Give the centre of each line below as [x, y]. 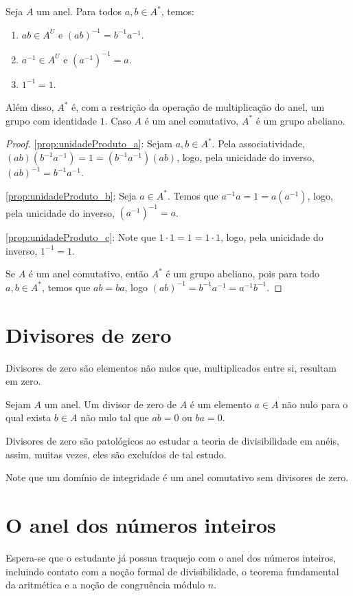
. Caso [118, 120]
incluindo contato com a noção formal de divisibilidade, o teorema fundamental [172, 571]
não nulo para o [315, 404]
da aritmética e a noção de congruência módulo [105, 585]
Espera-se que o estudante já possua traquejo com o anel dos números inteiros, [171, 557]
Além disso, [30, 107]
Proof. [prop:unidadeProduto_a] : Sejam [89, 143]
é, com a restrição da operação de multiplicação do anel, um [198, 107]
